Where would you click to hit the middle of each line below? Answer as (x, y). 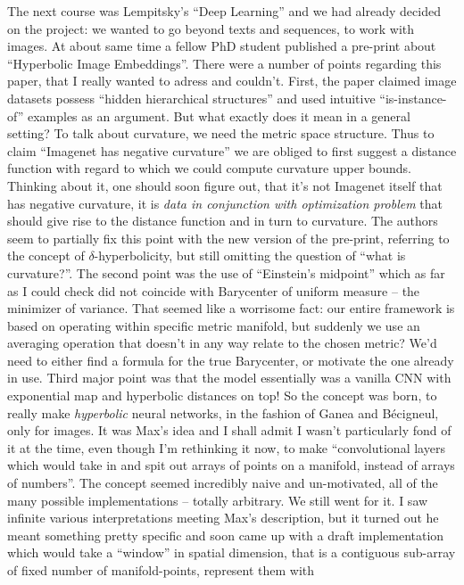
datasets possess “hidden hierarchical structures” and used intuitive (191, 98)
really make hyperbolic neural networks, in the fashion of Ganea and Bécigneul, (223, 412)
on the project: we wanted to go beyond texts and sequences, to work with (211, 28)
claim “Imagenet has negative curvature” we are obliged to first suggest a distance (232, 150)
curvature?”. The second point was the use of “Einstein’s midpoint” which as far (226, 272)
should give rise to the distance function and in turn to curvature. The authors (223, 221)
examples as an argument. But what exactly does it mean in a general (219, 115)
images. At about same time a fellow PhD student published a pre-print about (222, 46)
